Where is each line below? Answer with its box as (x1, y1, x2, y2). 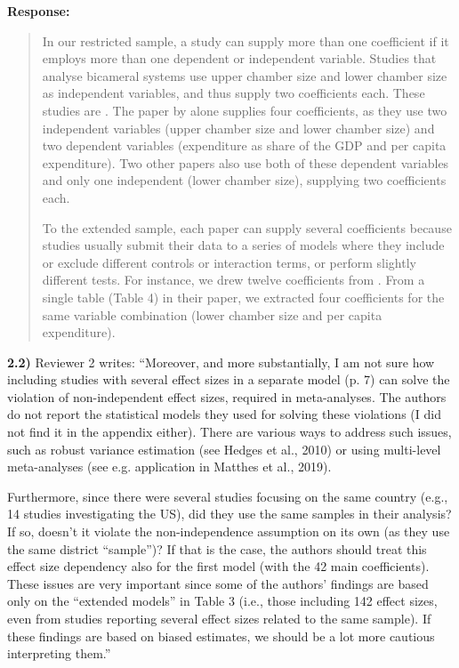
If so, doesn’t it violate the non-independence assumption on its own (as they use (7, 522, 450, 541)
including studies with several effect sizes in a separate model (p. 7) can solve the (7, 370, 450, 389)
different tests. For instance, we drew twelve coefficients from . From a (42, 270, 425, 289)
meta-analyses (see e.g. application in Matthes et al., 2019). (7, 457, 332, 476)
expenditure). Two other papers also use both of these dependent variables (42, 153, 449, 172)
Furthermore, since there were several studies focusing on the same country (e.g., (7, 487, 448, 505)
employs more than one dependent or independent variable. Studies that (42, 49, 437, 68)
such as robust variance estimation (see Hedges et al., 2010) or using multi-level (7, 439, 441, 458)
